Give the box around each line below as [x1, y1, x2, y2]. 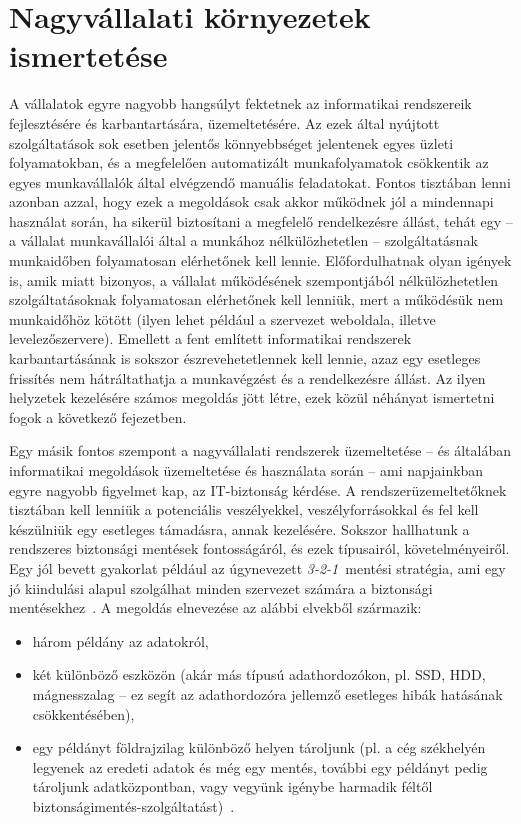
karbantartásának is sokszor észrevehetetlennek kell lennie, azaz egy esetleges [9, 348, 481, 369]
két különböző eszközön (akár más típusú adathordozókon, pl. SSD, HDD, [32, 664, 486, 685]
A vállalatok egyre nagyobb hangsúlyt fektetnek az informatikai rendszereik [9, 93, 472, 114]
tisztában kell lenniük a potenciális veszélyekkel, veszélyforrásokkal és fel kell [9, 499, 479, 520]
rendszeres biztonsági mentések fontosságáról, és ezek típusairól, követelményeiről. [9, 538, 510, 559]
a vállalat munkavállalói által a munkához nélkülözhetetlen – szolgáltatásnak [9, 230, 478, 251]
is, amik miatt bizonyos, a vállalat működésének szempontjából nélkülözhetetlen [9, 269, 499, 290]
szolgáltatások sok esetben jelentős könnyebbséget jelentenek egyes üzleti [9, 132, 454, 153]
